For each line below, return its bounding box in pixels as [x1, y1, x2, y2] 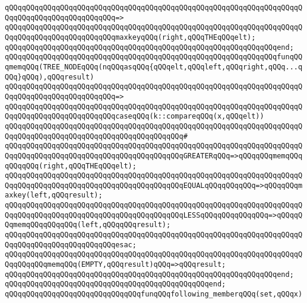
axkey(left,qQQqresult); [5, 191, 103, 200]
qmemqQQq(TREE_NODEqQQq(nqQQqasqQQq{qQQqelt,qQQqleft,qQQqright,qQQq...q [5, 62, 303, 71]
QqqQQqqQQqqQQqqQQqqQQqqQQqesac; [5, 240, 137, 249]
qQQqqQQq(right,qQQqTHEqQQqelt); [5, 161, 137, 170]
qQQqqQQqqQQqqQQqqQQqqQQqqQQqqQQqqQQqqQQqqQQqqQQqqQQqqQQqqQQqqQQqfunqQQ [5, 53, 303, 62]
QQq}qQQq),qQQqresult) [5, 72, 94, 81]
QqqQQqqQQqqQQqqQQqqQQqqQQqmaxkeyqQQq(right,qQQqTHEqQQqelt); [5, 33, 256, 42]
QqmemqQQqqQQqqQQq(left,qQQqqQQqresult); [5, 221, 171, 229]
